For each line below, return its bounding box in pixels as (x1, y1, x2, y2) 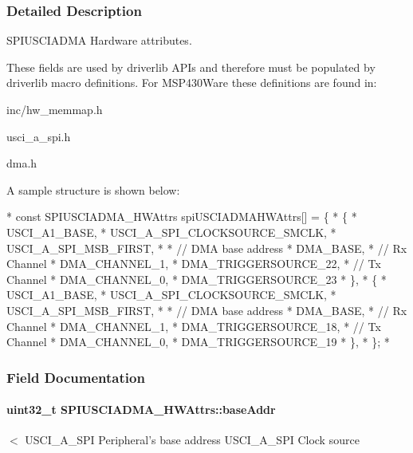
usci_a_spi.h (6, 128, 71, 144)
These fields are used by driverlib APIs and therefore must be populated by (6, 58, 376, 75)
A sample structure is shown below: (6, 181, 180, 198)
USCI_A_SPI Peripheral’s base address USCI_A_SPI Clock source (25, 431, 360, 448)
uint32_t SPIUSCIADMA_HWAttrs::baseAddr (6, 401, 276, 418)
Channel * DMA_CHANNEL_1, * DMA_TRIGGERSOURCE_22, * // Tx (6, 255, 381, 272)
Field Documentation (6, 367, 145, 387)
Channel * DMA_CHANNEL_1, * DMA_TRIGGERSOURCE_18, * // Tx (6, 317, 381, 334)
